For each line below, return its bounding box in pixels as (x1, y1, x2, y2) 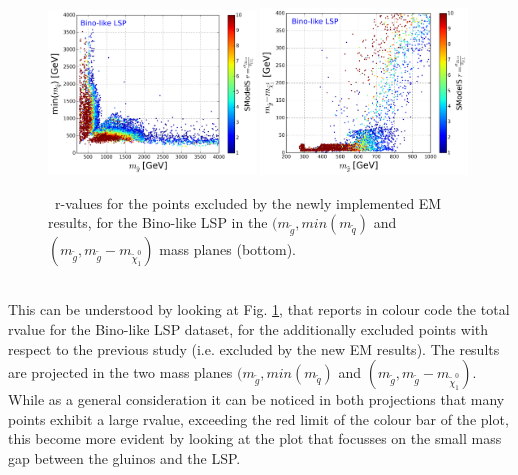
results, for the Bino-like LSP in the (48, 212, 268, 233)
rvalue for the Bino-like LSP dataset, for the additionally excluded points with (8, 319, 489, 340)
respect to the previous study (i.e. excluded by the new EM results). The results (8, 338, 500, 359)
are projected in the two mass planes (8, 362, 233, 383)
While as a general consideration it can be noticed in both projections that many (8, 389, 505, 410)
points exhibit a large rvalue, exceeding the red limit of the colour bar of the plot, (8, 408, 509, 429)
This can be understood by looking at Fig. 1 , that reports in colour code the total (8, 299, 510, 320)
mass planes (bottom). (159, 238, 297, 259)
